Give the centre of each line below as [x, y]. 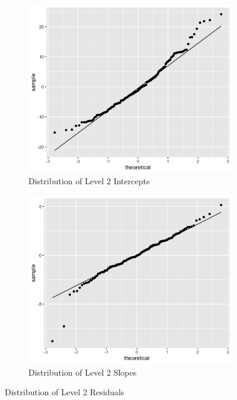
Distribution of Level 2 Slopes [83, 372]
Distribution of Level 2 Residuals [65, 392]
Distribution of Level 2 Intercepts [89, 181]
